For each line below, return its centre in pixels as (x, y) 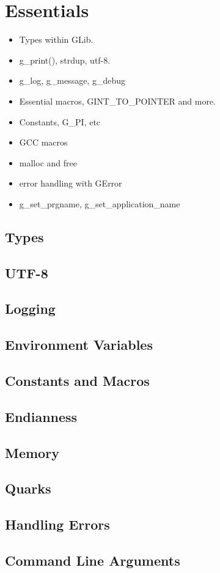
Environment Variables (79, 345)
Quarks (28, 488)
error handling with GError (71, 183)
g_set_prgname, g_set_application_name (100, 203)
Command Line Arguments (93, 560)
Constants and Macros (77, 380)
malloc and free (48, 162)
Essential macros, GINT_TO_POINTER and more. (118, 101)
